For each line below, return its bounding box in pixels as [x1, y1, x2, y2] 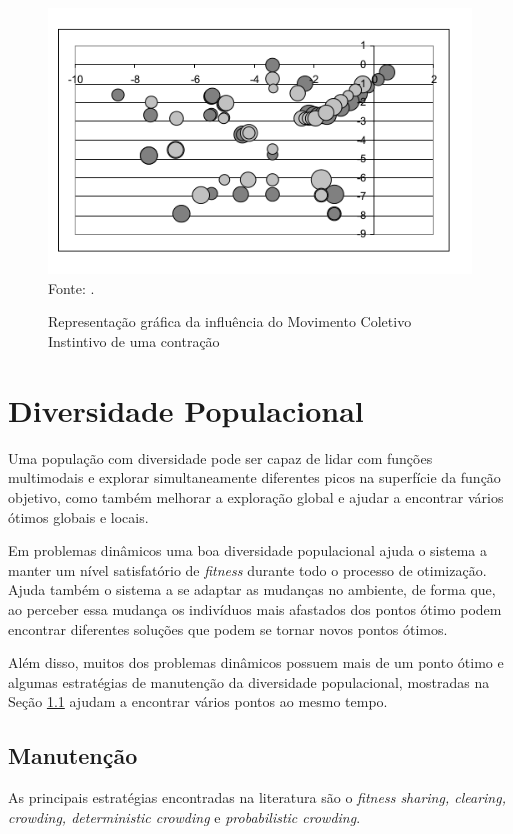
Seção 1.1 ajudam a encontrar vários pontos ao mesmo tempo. [8, 691, 388, 712]
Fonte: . [48, 277, 95, 298]
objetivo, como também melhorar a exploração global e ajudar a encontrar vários [8, 486, 504, 507]
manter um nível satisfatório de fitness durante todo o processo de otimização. [8, 559, 487, 580]
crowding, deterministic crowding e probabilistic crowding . [8, 806, 361, 827]
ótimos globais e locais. [8, 506, 149, 527]
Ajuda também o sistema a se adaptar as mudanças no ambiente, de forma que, [8, 579, 496, 600]
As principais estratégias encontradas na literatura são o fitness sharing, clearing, [8, 787, 506, 808]
